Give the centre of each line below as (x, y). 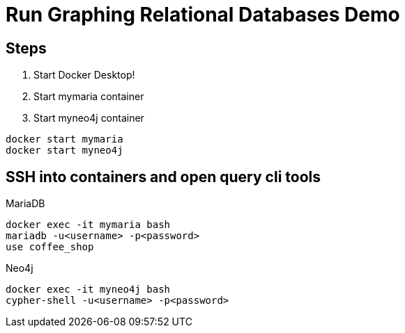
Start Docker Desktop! (84, 75)
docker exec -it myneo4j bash (88, 290)
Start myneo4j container (89, 118)
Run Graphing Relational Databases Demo (203, 15)
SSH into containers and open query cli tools (163, 177)
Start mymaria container (89, 97)
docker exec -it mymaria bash (88, 225)
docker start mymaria (64, 139)
